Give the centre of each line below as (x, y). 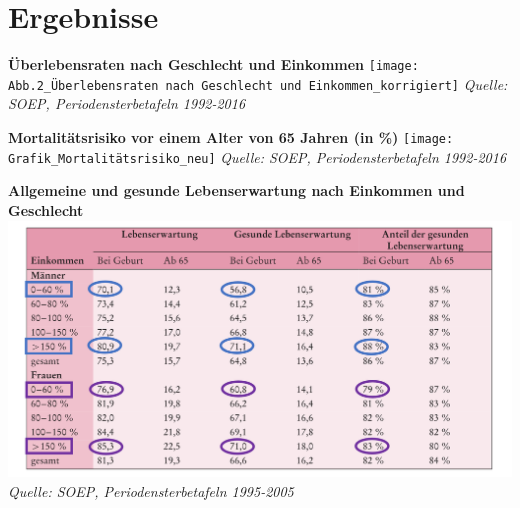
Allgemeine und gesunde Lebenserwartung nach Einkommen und (236, 190)
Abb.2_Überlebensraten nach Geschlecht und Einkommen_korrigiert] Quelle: (258, 83)
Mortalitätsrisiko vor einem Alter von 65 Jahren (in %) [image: (231, 137)
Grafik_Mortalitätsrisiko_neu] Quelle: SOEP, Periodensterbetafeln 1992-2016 (257, 156)
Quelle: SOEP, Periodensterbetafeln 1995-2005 (151, 490)
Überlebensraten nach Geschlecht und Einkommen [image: (213, 64)
